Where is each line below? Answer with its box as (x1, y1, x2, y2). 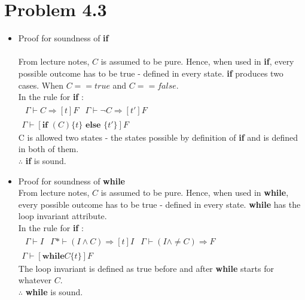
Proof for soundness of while (18, 174, 125, 187)
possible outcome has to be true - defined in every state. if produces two (18, 66, 283, 79)
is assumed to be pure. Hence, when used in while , (100, 186, 289, 199)
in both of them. (18, 143, 79, 155)
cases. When (18, 78, 63, 91)
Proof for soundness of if (18, 32, 109, 44)
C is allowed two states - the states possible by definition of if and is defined (18, 131, 298, 143)
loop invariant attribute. (18, 210, 107, 222)
